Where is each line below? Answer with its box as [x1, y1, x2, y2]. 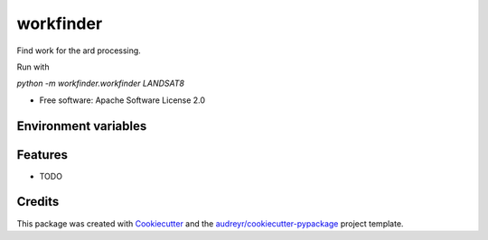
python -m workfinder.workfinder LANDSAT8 [16, 78, 185, 89]
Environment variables [16, 118, 147, 134]
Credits [16, 194, 60, 209]
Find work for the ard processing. [16, 45, 142, 56]
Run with [16, 61, 50, 72]
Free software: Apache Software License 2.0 [39, 95, 206, 106]
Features [16, 147, 68, 162]
